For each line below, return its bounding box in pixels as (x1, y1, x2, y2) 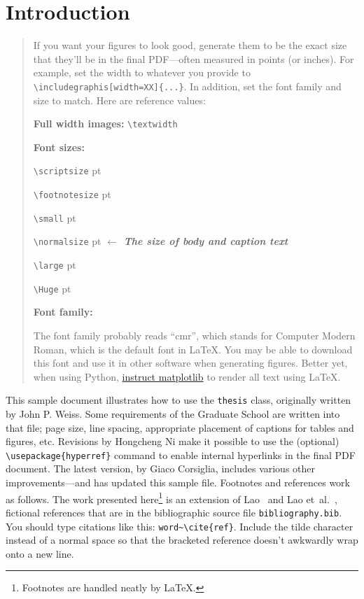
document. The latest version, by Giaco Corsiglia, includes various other (6, 461, 316, 476)
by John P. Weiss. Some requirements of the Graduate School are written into (6, 406, 340, 421)
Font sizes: (33, 139, 85, 154)
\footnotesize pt (33, 187, 111, 202)
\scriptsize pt (33, 163, 101, 178)
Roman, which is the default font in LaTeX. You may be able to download (33, 341, 353, 356)
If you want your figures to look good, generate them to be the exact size (33, 38, 347, 52)
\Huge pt (33, 281, 71, 295)
